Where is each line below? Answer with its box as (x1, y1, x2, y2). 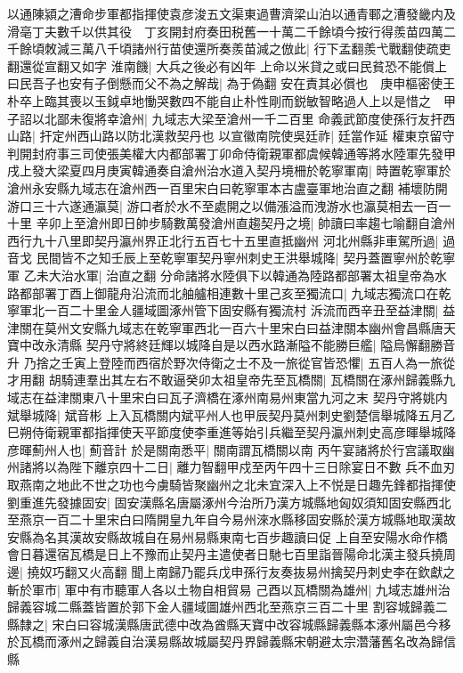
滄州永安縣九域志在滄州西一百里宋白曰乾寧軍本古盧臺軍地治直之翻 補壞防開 (7, 178, 448, 197)
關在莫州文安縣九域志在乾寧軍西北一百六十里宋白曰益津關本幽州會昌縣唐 (19, 318, 443, 336)
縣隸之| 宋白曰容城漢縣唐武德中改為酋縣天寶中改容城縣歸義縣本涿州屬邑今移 (7, 614, 451, 633)
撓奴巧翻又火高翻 (27, 563, 127, 580)
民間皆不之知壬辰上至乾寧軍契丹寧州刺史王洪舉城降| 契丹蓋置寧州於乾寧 (36, 248, 456, 267)
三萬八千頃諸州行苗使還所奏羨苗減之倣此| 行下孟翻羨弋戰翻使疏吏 (69, 39, 451, 58)
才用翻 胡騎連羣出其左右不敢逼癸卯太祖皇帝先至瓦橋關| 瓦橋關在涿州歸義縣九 (7, 370, 456, 389)
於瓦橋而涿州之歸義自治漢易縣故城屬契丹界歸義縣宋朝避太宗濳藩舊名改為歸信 (7, 632, 456, 651)
